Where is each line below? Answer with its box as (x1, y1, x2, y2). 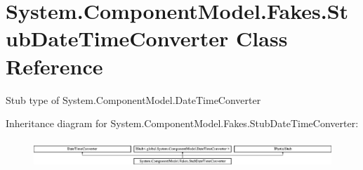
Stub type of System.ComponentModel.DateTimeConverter (6, 92, 261, 107)
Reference (6, 51, 103, 80)
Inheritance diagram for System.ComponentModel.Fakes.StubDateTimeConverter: (6, 116, 359, 131)
